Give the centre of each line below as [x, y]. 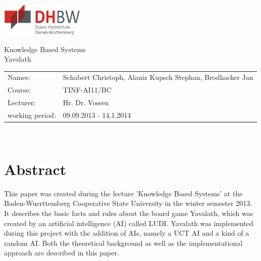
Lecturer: [22, 102]
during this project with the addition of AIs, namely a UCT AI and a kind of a [127, 233]
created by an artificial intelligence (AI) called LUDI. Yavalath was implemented [129, 223]
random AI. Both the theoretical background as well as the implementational [123, 243]
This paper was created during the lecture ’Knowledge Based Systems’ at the [123, 193]
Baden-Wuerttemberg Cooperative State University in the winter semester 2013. [128, 203]
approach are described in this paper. [62, 253]
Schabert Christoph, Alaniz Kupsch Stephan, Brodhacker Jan [158, 77]
